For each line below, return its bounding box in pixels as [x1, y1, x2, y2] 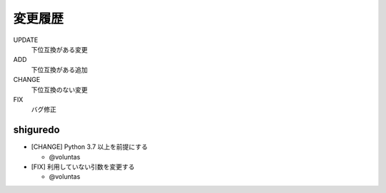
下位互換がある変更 [31, 45, 88, 53]
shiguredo [13, 124, 60, 136]
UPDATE [13, 36, 39, 44]
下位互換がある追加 [31, 65, 88, 74]
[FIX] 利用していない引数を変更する [31, 162, 135, 171]
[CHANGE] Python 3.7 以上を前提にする [31, 142, 148, 151]
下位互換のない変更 [31, 85, 88, 94]
